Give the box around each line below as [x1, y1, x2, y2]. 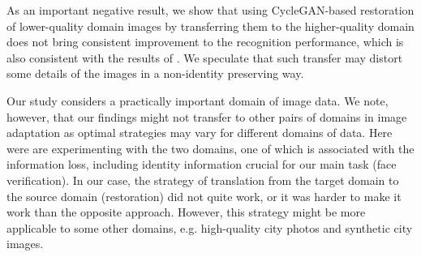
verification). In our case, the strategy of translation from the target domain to [6, 171, 399, 188]
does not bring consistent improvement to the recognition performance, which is [6, 33, 404, 50]
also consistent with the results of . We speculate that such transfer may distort [6, 49, 403, 66]
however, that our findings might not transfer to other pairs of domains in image [6, 108, 407, 125]
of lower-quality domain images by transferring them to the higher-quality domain [6, 17, 415, 34]
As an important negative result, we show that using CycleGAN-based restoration [6, 2, 415, 18]
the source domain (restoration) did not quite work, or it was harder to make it [6, 187, 402, 204]
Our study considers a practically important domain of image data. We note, [6, 92, 389, 109]
